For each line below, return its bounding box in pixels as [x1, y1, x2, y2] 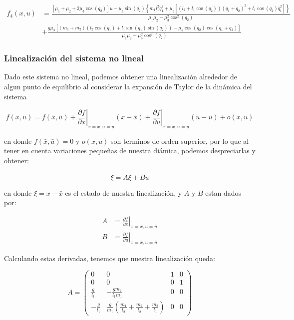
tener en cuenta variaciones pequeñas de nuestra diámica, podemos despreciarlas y [4, 145, 256, 156]
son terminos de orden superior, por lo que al [111, 135, 249, 146]
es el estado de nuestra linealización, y [65, 187, 182, 198]
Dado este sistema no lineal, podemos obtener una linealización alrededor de [4, 71, 237, 82]
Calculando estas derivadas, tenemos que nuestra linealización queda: [4, 253, 215, 263]
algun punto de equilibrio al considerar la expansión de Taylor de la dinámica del [4, 81, 252, 91]
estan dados [205, 187, 241, 198]
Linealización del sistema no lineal [4, 52, 144, 64]
